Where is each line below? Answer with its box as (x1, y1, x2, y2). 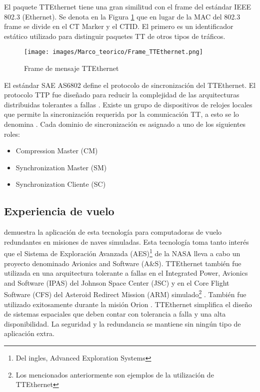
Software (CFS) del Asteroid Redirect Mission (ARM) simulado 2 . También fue (4, 288, 246, 300)
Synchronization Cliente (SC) (15, 179, 106, 189)
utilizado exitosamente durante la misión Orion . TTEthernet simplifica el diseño (4, 299, 252, 309)
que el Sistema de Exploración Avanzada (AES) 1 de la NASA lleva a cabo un (4, 247, 240, 259)
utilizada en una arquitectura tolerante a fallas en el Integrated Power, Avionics (4, 268, 248, 278)
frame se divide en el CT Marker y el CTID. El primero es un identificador (4, 21, 233, 31)
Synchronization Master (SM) (15, 162, 107, 172)
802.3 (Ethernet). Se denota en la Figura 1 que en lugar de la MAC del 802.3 (4, 11, 240, 21)
